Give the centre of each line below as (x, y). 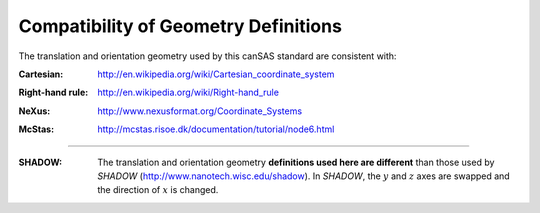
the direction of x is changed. (158, 190)
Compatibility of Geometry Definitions (180, 26)
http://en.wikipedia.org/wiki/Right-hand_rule (188, 92)
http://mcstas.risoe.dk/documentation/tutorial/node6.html (216, 129)
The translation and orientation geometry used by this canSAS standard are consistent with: (207, 56)
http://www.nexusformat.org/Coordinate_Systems (200, 111)
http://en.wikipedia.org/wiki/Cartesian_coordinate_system (216, 74)
